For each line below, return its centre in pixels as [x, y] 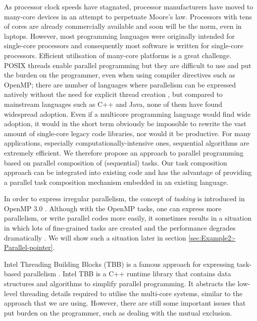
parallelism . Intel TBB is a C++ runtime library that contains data [127, 274]
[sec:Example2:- [212, 237]
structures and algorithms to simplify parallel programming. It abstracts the [120, 283]
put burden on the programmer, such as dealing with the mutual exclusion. [118, 312]
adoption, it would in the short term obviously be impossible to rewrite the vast [125, 123]
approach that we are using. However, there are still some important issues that [125, 303]
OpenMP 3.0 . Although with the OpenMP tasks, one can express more [113, 208]
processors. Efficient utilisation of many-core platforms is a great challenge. [118, 55]
